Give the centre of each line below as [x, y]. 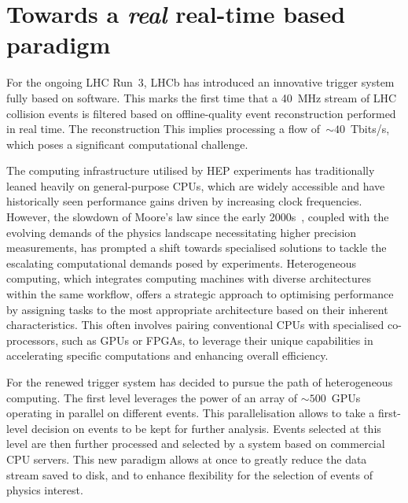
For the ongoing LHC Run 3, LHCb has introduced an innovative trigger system [200, 82]
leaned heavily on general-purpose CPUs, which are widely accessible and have [196, 185]
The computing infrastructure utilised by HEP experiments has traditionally [191, 170]
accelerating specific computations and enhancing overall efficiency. [167, 355]
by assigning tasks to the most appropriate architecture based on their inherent [197, 309]
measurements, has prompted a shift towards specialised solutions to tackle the [197, 248]
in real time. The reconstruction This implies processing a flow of [164, 129]
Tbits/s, [370, 129]
